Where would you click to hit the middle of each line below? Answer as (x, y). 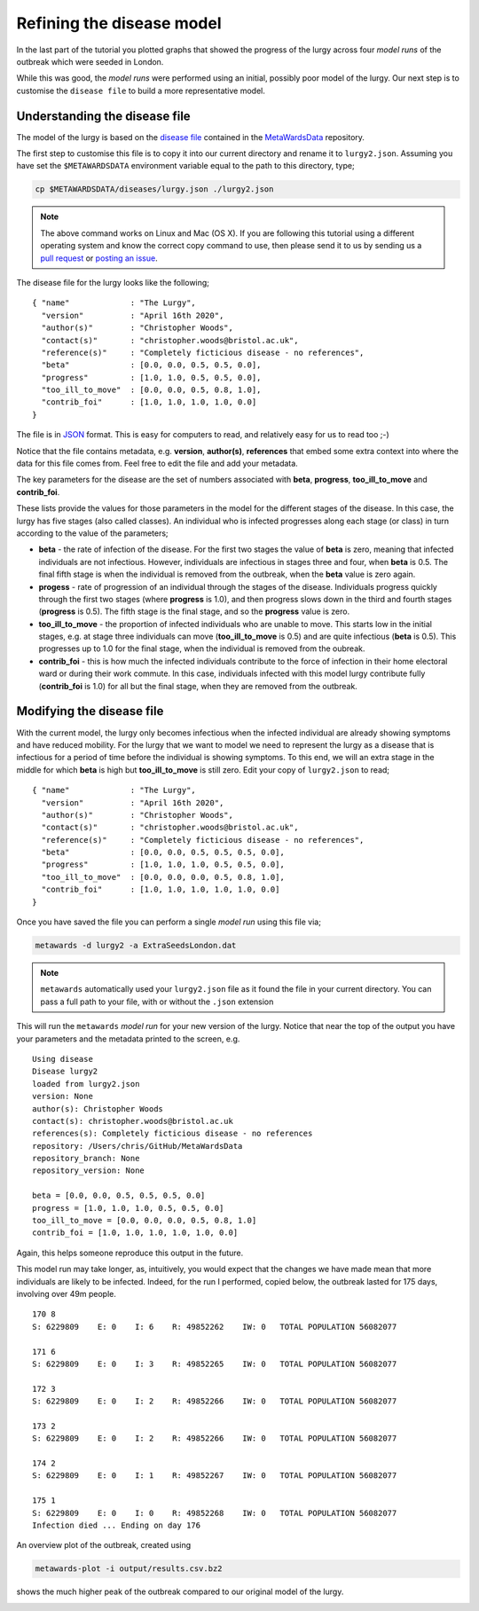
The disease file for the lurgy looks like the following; (113, 282)
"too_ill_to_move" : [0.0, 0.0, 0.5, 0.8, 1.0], (151, 390)
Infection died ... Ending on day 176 (117, 1525)
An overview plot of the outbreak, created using (104, 1545)
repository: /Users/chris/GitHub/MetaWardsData (137, 1146)
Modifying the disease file (90, 711)
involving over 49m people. (67, 1293)
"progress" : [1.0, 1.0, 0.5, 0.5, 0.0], (151, 377)
